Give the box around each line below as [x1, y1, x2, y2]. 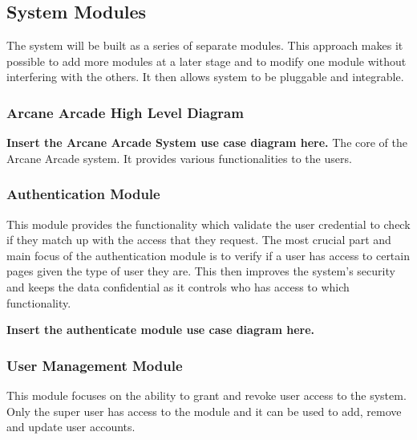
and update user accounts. [6, 418, 136, 435]
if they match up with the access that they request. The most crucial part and [6, 231, 391, 248]
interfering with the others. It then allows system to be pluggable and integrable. [6, 68, 404, 85]
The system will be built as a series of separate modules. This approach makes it [6, 37, 403, 54]
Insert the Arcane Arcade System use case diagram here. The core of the [6, 134, 407, 151]
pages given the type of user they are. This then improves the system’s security [6, 263, 395, 279]
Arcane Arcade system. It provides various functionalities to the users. [6, 149, 352, 166]
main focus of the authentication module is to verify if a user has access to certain [6, 246, 410, 263]
